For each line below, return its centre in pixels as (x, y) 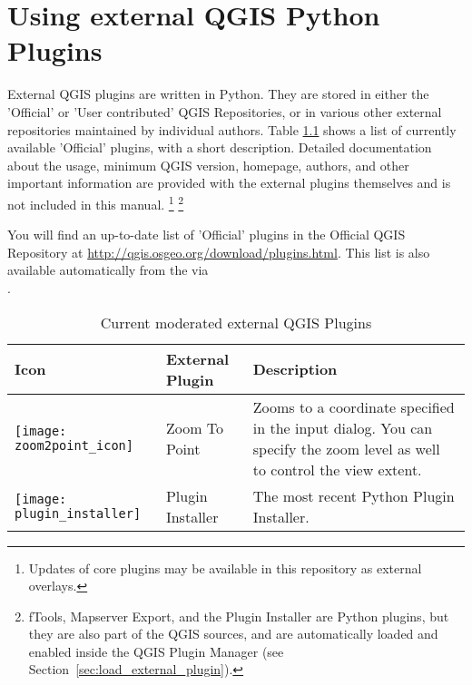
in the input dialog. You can (343, 427)
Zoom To (195, 427)
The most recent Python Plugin (354, 495)
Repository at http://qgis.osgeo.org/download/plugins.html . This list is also (219, 252)
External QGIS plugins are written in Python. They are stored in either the (218, 94)
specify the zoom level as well (346, 448)
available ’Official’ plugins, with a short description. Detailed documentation (220, 147)
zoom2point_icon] (74, 445)
